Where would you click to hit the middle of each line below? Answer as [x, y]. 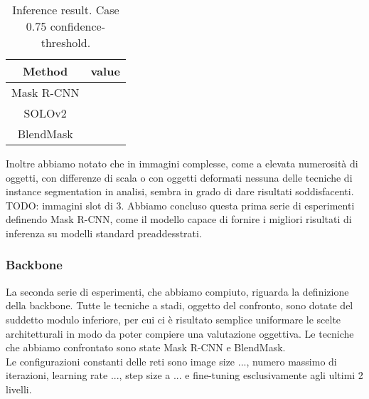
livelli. [19, 389]
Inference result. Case [66, 10]
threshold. [66, 42]
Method [46, 71]
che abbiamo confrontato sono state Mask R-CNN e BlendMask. [146, 347]
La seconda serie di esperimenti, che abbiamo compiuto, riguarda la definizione [177, 291]
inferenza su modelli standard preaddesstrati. [104, 233]
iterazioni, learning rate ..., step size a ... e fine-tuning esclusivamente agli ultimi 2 [184, 375]
